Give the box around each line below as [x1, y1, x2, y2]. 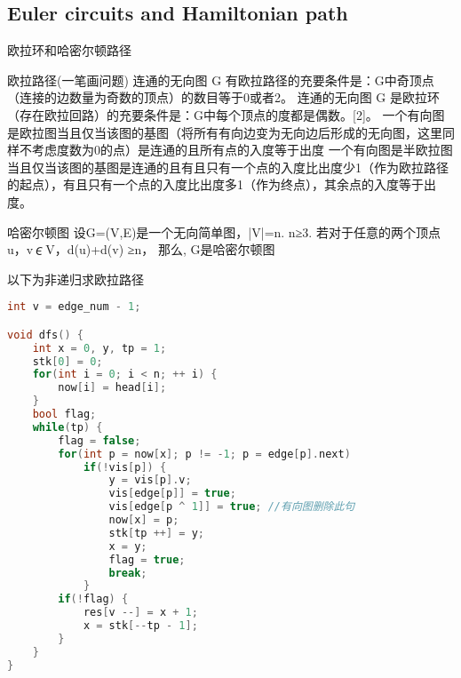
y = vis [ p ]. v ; [108, 474, 192, 487]
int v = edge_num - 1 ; [7, 300, 141, 314]
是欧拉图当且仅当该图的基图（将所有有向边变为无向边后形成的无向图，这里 [7, 123, 442, 141]
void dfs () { [7, 328, 83, 341]
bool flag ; [32, 408, 97, 421]
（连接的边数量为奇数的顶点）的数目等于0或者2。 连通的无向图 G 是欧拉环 [7, 88, 440, 107]
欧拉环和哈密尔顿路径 [7, 41, 131, 60]
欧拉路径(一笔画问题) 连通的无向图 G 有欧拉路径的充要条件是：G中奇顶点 [7, 70, 434, 89]
